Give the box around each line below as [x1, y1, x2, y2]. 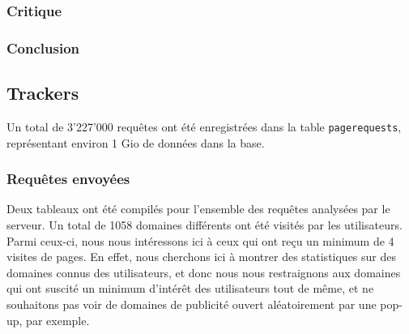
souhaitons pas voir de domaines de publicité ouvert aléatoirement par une [6, 295, 377, 312]
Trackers [6, 80, 79, 105]
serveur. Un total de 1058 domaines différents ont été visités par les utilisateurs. [6, 216, 403, 233]
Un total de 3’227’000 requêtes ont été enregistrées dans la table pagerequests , [6, 118, 402, 135]
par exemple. [26, 311, 90, 328]
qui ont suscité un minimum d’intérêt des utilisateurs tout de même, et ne [6, 280, 374, 297]
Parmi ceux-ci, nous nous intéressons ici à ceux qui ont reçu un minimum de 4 [6, 232, 394, 249]
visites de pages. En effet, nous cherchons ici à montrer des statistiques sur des [6, 248, 397, 265]
